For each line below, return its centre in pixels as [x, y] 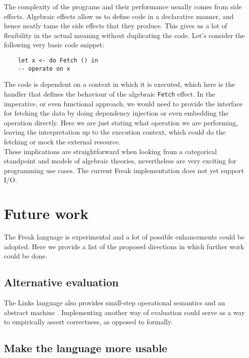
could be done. [26, 256]
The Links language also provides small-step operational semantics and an [115, 302]
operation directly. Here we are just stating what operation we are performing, [121, 122]
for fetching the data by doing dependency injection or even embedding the [116, 113]
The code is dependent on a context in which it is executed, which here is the [119, 84]
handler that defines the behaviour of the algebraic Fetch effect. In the [110, 93]
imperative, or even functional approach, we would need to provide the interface [123, 103]
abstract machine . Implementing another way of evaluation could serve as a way [124, 312]
